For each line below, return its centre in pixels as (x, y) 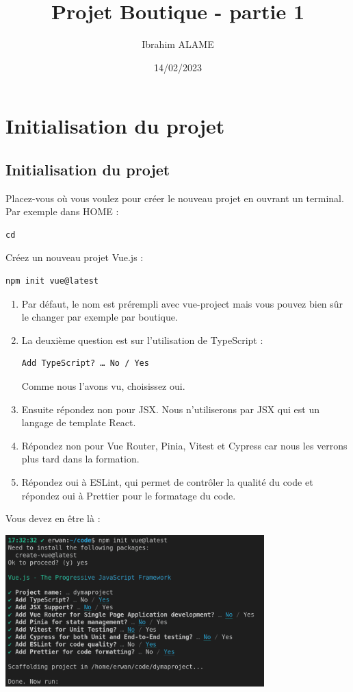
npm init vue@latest (52, 281)
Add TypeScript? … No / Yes (85, 363)
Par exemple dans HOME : (62, 211)
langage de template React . (79, 422)
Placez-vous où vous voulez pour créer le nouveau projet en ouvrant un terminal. (175, 198)
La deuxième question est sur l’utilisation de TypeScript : (142, 339)
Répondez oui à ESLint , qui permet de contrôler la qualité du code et (167, 482)
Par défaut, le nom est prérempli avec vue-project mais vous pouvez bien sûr (182, 303)
